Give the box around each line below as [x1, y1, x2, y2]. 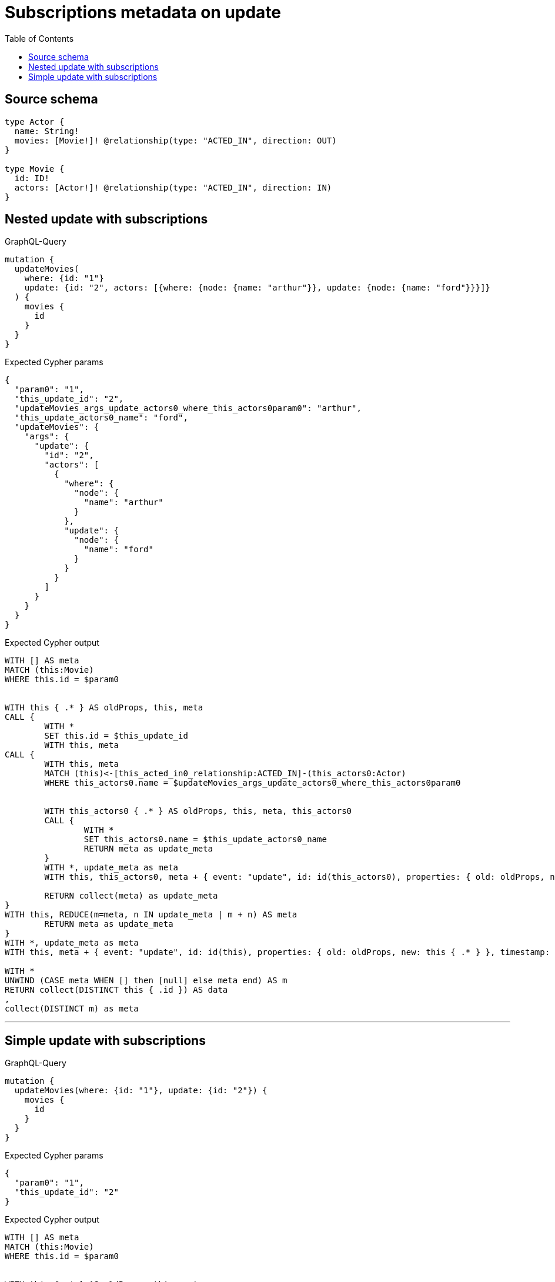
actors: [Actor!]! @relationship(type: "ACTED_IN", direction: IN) [14, 182, 332, 192]
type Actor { [5, 116, 65, 126]
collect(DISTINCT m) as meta [5, 1004, 139, 1014]
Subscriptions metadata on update [5, 2, 282, 22]
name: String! [14, 126, 79, 136]
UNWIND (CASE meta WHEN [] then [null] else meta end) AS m [5, 976, 287, 986]
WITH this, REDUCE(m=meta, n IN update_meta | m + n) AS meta [5, 910, 297, 920]
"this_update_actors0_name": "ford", [14, 413, 188, 423]
